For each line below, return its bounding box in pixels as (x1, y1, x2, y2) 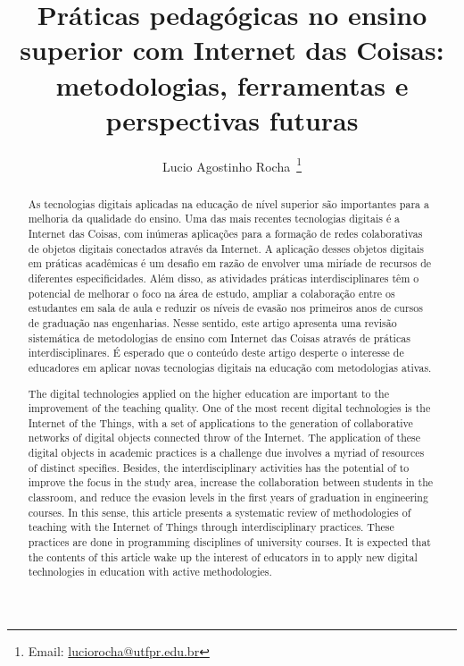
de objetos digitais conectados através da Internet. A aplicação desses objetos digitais (28, 240, 425, 256)
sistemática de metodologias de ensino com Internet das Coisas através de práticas (28, 330, 410, 345)
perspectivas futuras (105, 101, 359, 138)
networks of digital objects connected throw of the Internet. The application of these (28, 430, 421, 445)
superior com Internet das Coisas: (20, 31, 444, 68)
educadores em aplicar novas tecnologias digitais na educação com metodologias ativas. (28, 359, 432, 375)
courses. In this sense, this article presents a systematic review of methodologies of (28, 504, 411, 519)
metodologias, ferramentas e (55, 66, 409, 103)
